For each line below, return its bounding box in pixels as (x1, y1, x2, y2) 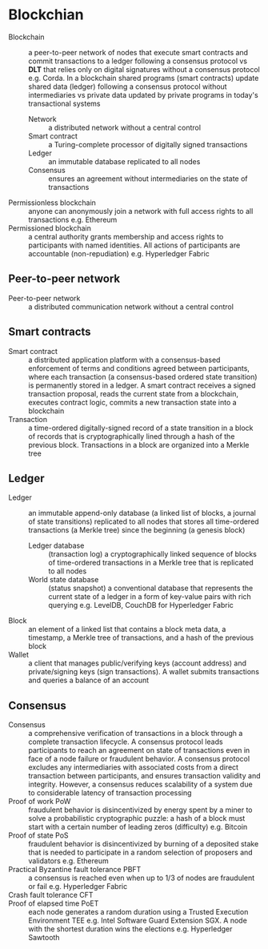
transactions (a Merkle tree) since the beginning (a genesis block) (28, 525, 246, 535)
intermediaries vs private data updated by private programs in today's (28, 90, 258, 99)
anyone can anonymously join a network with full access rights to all (28, 206, 254, 215)
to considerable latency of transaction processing (28, 788, 192, 798)
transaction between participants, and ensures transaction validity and (28, 771, 261, 781)
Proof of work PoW (8, 797, 71, 806)
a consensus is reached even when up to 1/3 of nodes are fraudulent (28, 873, 255, 883)
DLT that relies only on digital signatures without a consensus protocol (28, 64, 260, 74)
